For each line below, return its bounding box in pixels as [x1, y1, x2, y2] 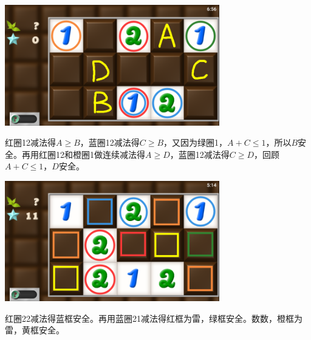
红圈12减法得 [5, 136, 56, 149]
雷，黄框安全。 [5, 324, 64, 336]
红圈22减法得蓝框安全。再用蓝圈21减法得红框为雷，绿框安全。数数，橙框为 [5, 311, 302, 324]
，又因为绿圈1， [163, 136, 228, 149]
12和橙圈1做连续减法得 [55, 148, 145, 160]
